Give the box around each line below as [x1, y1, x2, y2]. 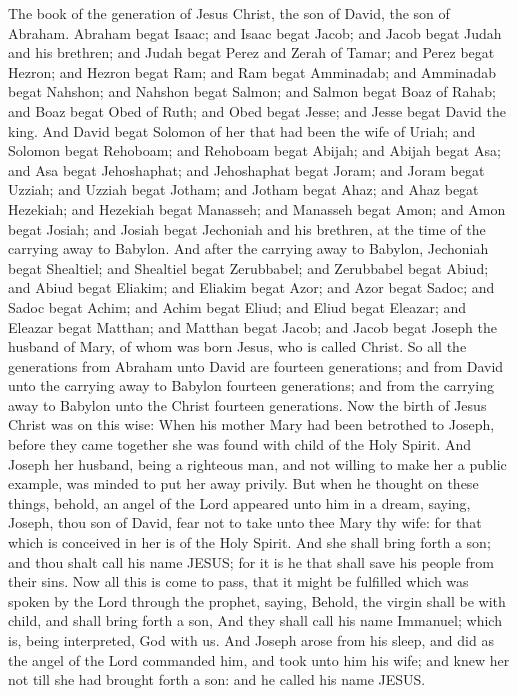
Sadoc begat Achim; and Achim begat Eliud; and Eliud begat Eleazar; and [8, 296, 467, 317]
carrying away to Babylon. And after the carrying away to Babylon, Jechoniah [8, 238, 489, 259]
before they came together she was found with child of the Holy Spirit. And [8, 434, 472, 455]
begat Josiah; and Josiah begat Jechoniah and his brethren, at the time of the [8, 218, 486, 239]
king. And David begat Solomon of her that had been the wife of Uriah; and [8, 120, 476, 141]
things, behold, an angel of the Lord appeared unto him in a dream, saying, [8, 492, 471, 513]
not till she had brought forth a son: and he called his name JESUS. [8, 669, 426, 690]
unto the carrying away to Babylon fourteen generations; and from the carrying [8, 375, 494, 396]
